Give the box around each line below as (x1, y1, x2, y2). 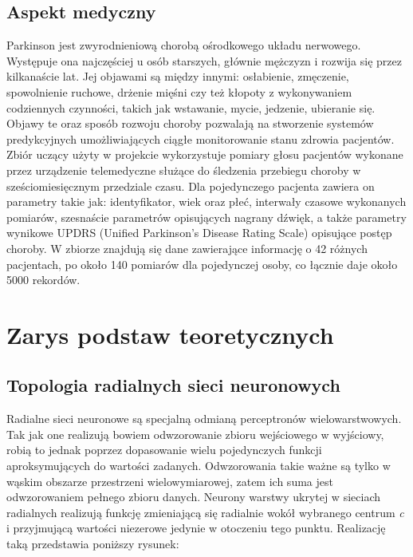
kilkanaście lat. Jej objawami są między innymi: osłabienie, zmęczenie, (6, 68, 349, 85)
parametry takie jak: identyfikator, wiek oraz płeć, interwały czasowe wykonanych (6, 193, 407, 210)
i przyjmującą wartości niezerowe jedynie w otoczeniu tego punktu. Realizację (6, 519, 386, 536)
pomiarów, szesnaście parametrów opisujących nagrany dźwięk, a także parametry (6, 208, 407, 225)
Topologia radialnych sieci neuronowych (6, 373, 340, 397)
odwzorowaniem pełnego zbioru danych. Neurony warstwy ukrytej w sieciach (6, 488, 380, 505)
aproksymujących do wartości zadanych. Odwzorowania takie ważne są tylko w (6, 457, 391, 474)
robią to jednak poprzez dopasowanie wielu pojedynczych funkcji (6, 441, 322, 458)
